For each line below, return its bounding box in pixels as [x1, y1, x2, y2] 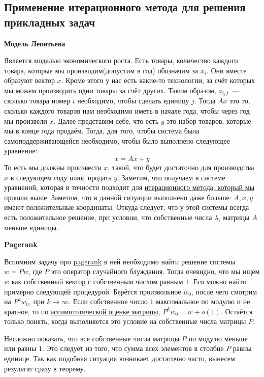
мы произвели [4, 115, 47, 126]
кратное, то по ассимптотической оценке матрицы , [4, 306, 160, 316]
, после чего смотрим [191, 286, 257, 297]
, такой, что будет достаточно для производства [108, 161, 254, 172]
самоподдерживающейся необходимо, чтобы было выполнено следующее [4, 135, 230, 146]
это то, [229, 95, 250, 106]
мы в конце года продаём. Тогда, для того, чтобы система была [4, 125, 200, 136]
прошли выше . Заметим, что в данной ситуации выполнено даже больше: [4, 192, 232, 202]
